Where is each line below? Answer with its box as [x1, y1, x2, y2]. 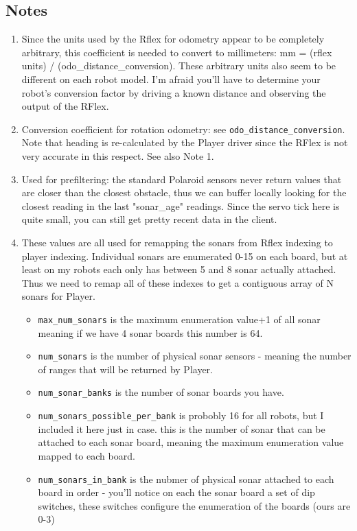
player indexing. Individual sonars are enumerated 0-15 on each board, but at [21, 248, 348, 263]
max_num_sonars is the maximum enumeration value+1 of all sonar [38, 311, 321, 326]
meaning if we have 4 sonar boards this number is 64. [38, 325, 263, 340]
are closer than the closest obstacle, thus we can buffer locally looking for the [21, 185, 347, 200]
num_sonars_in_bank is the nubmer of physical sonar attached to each [38, 471, 334, 486]
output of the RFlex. [21, 99, 109, 113]
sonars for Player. [21, 289, 95, 303]
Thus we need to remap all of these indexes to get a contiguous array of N [21, 275, 334, 290]
